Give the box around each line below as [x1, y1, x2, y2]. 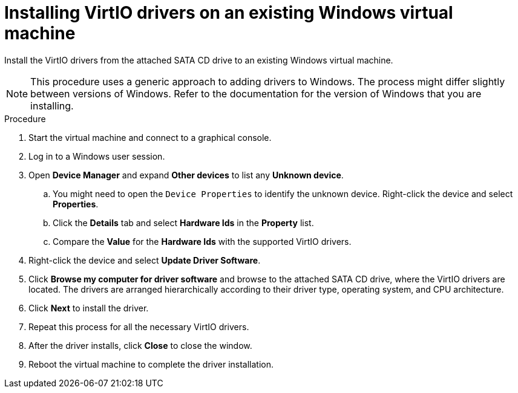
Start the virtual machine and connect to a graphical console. [28, 132, 272, 143]
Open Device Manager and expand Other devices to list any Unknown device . [28, 169, 344, 180]
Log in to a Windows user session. [28, 151, 165, 161]
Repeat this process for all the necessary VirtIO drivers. [28, 321, 249, 332]
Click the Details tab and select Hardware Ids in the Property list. [53, 217, 314, 228]
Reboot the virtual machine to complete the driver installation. [28, 359, 274, 369]
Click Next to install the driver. [28, 302, 149, 313]
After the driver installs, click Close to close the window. [28, 340, 252, 351]
